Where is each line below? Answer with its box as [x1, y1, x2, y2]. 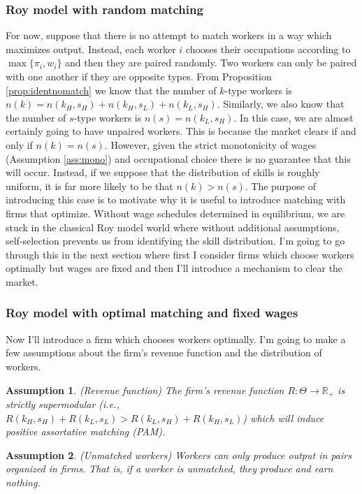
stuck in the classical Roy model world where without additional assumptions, [6, 219, 340, 234]
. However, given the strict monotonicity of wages [104, 137, 317, 152]
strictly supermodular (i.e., [6, 396, 120, 411]
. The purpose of [245, 178, 316, 193]
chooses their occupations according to [185, 41, 351, 56]
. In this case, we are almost [233, 110, 354, 124]
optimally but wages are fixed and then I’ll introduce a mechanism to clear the [6, 261, 343, 275]
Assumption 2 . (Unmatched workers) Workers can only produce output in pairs [6, 447, 352, 462]
